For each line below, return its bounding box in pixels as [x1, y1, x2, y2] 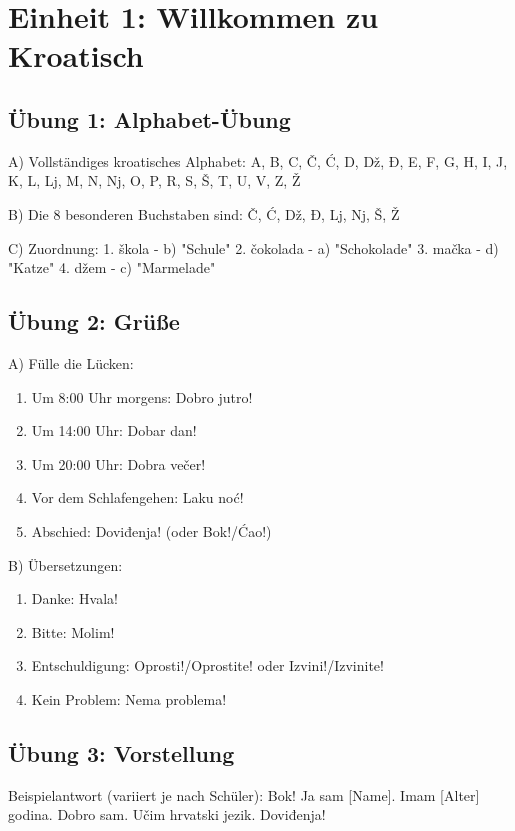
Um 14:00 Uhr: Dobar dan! [31, 420, 197, 441]
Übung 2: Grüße [8, 306, 180, 337]
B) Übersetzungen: [8, 554, 123, 575]
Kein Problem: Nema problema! [31, 688, 227, 709]
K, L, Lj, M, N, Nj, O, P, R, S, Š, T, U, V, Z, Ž [8, 170, 301, 191]
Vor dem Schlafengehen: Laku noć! [31, 487, 244, 508]
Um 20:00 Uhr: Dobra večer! [31, 453, 206, 474]
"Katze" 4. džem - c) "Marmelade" [8, 257, 216, 278]
